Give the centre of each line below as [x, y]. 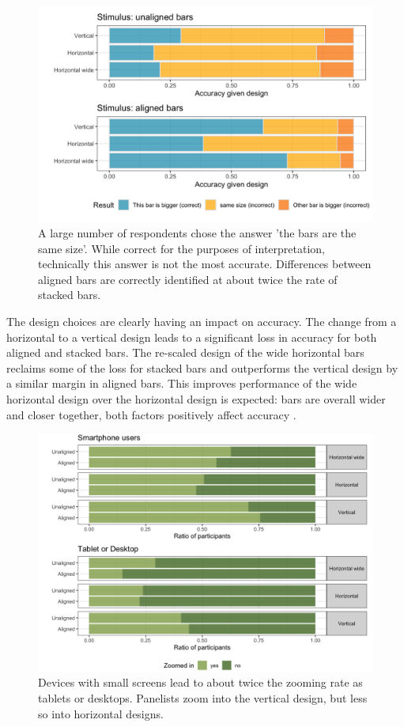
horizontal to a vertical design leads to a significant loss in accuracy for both [192, 337]
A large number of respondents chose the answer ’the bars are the [197, 233]
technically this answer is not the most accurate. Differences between [205, 264]
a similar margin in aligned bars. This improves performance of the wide [182, 383]
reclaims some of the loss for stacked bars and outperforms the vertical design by [202, 367]
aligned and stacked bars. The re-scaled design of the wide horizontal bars [185, 352]
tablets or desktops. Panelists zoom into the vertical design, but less [203, 697]
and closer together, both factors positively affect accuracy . [151, 414]
